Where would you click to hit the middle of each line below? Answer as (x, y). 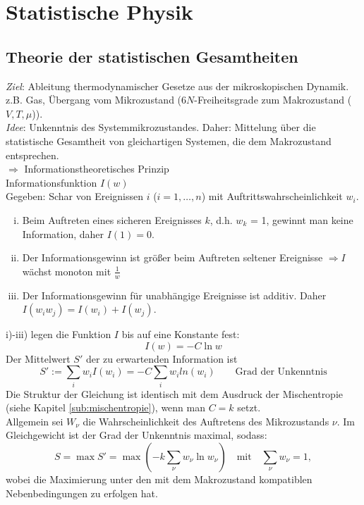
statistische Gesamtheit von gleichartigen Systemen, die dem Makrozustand (169, 141)
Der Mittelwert (38, 358)
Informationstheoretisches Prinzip (97, 169)
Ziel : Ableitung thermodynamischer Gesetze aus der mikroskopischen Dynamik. (177, 86)
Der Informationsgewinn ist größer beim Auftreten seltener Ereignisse (172, 257)
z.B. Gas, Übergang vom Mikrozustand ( (94, 100)
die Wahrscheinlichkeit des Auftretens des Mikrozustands (206, 421)
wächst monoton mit (67, 271)
